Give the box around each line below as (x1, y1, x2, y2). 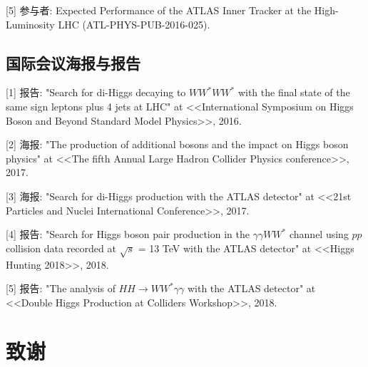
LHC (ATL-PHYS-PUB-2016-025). (58, 16, 210, 31)
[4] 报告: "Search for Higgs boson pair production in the (6, 227, 250, 242)
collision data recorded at (6, 240, 116, 255)
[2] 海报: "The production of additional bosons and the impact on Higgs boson (6, 137, 349, 152)
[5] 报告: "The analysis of (6, 281, 116, 296)
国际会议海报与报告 (6, 51, 140, 73)
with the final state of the (237, 85, 350, 100)
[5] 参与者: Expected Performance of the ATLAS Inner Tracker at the (6, 3, 312, 17)
